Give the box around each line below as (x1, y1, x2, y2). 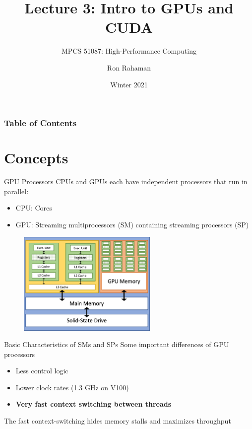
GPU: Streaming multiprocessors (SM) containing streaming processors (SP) (15, 219, 249, 229)
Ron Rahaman (107, 62, 151, 72)
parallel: (4, 186, 29, 196)
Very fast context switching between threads (15, 399, 172, 409)
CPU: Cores (15, 203, 52, 213)
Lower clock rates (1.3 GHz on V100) (15, 382, 129, 392)
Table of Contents (4, 117, 77, 129)
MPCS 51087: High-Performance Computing (62, 46, 196, 56)
